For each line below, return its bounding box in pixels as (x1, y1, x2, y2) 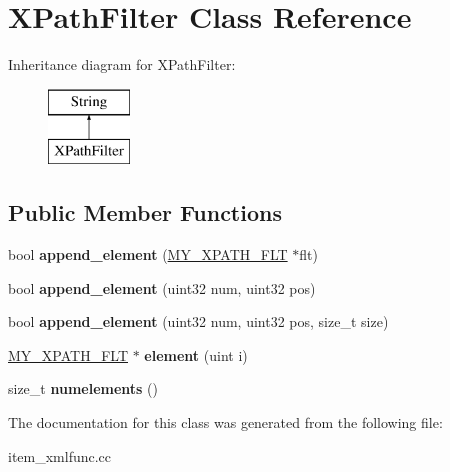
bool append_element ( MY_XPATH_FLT (8, 244, 288, 265)
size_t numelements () (8, 378, 158, 399)
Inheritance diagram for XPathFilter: (8, 54, 236, 75)
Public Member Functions (8, 197, 282, 228)
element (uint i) (144, 344, 248, 365)
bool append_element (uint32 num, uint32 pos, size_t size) (8, 311, 389, 332)
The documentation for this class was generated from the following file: (8, 412, 443, 433)
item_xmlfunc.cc (8, 445, 112, 466)
